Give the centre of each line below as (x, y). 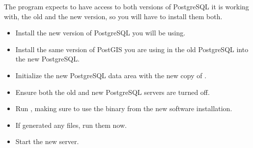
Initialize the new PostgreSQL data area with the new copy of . (111, 75)
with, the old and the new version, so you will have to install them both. (113, 16)
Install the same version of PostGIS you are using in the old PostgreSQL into (132, 49)
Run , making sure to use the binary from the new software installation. (124, 108)
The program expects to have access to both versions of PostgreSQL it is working (126, 6)
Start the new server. (47, 141)
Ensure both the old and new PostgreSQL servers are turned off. (112, 92)
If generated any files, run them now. (71, 125)
